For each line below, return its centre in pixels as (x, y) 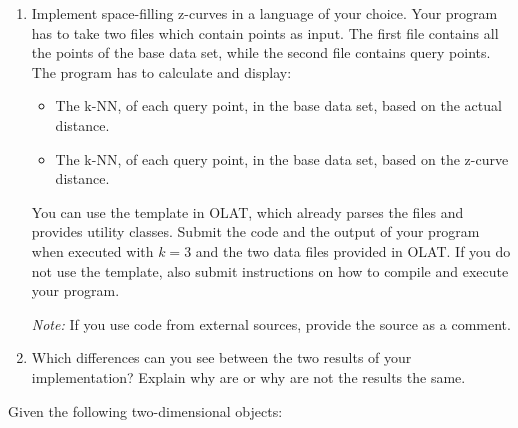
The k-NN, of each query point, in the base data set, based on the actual (278, 105)
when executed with (92, 250)
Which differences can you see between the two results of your (221, 357)
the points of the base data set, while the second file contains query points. (261, 52)
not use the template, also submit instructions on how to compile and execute (270, 270)
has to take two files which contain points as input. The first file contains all (265, 32)
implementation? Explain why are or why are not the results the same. (248, 376)
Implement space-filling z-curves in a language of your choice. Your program (264, 13)
